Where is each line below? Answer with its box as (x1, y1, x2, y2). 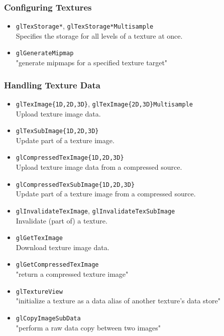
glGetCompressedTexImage (16, 261, 99, 269)
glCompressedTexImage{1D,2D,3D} (16, 154, 124, 162)
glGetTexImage (16, 235, 63, 242)
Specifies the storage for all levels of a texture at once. (16, 30, 183, 41)
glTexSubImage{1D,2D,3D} (16, 128, 99, 135)
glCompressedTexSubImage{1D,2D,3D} (16, 181, 135, 188)
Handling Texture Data (4, 78, 100, 91)
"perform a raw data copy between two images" (16, 322, 161, 332)
